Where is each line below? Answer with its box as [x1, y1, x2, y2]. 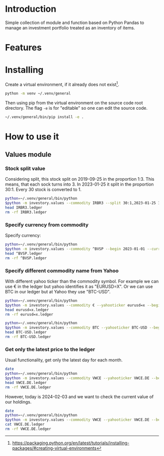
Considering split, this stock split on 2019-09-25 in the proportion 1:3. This [5, 176, 155, 182]
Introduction [5, 3, 57, 15]
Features [5, 42, 42, 53]
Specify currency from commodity [5, 221, 89, 228]
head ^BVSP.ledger [5, 251, 42, 256]
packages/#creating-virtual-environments [12, 445, 97, 451]
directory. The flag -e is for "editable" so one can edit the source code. [5, 105, 148, 111]
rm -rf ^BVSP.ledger [5, 256, 47, 261]
